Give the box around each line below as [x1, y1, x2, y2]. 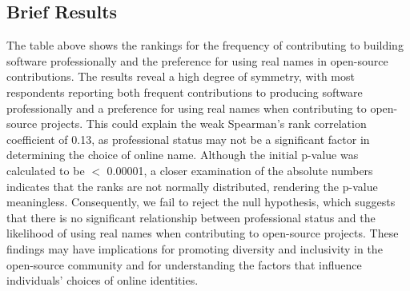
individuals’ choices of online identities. [6, 272, 199, 289]
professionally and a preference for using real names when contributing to [6, 99, 367, 116]
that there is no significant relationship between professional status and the [6, 209, 376, 225]
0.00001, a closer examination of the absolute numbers [107, 161, 373, 178]
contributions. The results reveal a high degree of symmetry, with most [6, 68, 355, 85]
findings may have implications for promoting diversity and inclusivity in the [6, 240, 383, 257]
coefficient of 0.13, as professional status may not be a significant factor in [6, 130, 370, 147]
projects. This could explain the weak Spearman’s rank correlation [40, 115, 367, 132]
